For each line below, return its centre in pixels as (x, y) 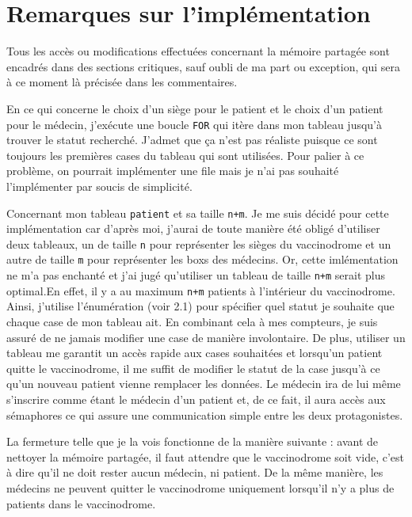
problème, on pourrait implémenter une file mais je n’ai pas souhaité (173, 171)
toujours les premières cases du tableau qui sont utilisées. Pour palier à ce (185, 155)
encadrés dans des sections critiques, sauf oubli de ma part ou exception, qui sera (203, 66)
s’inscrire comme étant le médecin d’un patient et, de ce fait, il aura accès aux (196, 399)
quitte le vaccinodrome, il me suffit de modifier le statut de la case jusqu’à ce (193, 368)
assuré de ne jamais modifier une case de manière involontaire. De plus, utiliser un (206, 337)
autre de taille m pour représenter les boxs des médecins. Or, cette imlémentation (202, 259)
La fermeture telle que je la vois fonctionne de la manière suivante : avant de (193, 441)
